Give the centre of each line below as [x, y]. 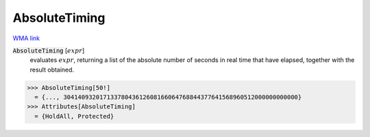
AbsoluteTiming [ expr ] [49, 50]
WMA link [26, 38]
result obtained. [52, 70]
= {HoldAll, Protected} [74, 116]
